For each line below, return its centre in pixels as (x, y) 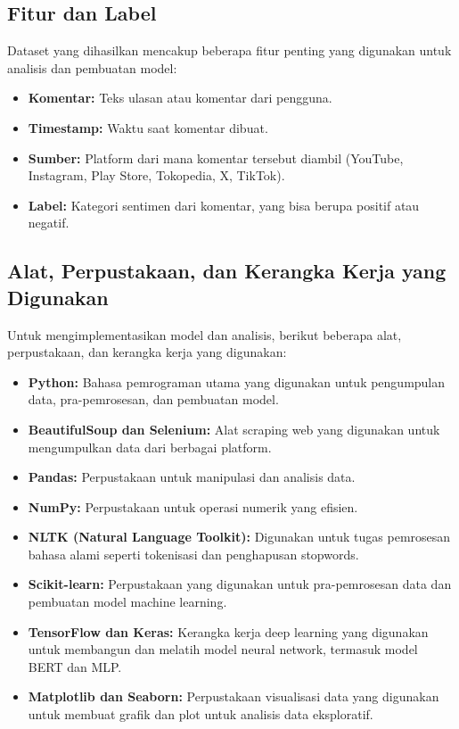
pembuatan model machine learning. (127, 602)
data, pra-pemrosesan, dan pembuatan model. (153, 399)
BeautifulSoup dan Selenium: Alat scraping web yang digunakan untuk (234, 429)
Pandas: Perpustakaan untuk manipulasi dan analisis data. (192, 477)
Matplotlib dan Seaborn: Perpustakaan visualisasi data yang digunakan (234, 696)
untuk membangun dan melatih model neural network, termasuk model (223, 649)
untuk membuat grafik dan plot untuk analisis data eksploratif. (201, 714)
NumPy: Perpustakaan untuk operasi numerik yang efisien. (193, 506)
